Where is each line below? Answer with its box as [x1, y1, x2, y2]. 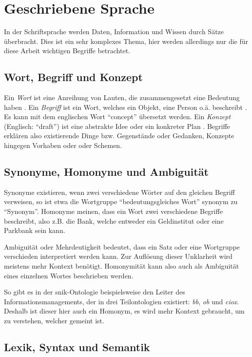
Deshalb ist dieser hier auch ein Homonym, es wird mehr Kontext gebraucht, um [4, 306, 245, 316]
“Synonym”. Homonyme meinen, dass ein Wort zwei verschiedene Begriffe [4, 206, 223, 216]
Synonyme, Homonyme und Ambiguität [4, 164, 209, 179]
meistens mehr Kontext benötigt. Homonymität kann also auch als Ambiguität [4, 261, 239, 271]
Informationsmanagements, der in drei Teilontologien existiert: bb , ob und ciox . [4, 296, 239, 306]
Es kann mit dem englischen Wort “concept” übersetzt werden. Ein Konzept [4, 111, 231, 122]
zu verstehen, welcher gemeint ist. [4, 315, 104, 325]
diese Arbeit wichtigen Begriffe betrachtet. [4, 45, 130, 56]
